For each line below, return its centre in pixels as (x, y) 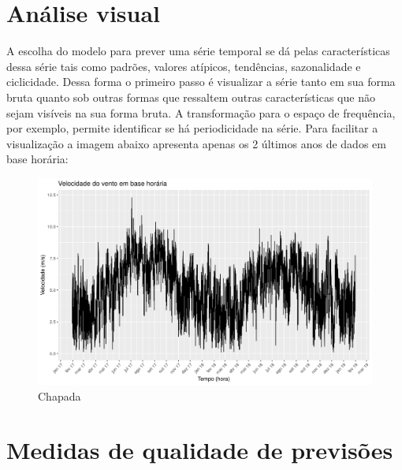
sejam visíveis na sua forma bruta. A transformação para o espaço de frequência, (201, 112)
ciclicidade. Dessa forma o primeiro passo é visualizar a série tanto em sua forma (201, 82)
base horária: (37, 159)
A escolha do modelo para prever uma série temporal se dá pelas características (198, 51)
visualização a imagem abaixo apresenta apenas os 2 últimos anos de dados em (196, 143)
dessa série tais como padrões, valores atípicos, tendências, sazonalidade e (184, 66)
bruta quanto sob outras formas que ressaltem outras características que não (191, 97)
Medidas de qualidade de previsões (200, 450)
